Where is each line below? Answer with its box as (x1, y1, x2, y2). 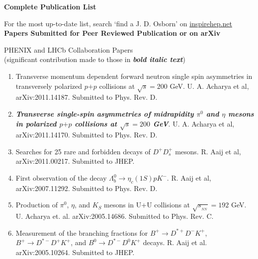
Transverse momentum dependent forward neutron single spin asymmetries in (15, 70, 253, 81)
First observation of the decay (15, 173, 107, 183)
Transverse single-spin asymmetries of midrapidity (15, 108, 194, 119)
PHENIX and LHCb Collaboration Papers (4, 44, 133, 55)
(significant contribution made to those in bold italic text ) (4, 54, 185, 65)
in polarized (15, 118, 57, 129)
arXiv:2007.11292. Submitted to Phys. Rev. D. (15, 183, 158, 193)
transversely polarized (15, 80, 83, 91)
